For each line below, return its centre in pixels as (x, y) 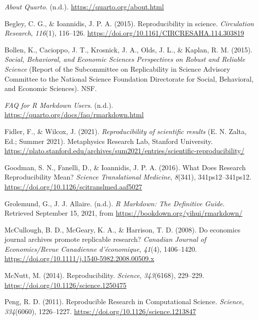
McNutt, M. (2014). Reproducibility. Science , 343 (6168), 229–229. (104, 275)
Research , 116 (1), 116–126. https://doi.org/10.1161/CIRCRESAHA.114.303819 (124, 33)
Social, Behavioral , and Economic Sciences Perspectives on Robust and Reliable (125, 59)
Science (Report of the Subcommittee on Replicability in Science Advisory (117, 69)
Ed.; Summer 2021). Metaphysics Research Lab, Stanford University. (109, 141)
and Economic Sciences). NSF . (51, 88)
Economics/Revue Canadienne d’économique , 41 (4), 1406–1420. (101, 249)
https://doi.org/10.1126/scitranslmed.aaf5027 (74, 186)
